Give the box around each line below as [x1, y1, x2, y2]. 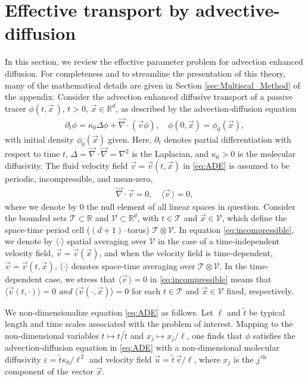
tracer [5, 102, 26, 114]
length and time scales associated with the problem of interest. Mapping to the [5, 317, 293, 330]
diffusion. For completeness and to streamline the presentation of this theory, [5, 67, 285, 79]
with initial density [5, 133, 74, 145]
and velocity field [89, 352, 152, 365]
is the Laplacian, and [132, 147, 209, 160]
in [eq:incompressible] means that [150, 272, 272, 285]
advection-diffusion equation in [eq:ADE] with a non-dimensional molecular [5, 341, 279, 354]
